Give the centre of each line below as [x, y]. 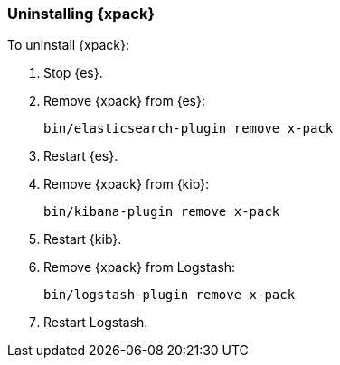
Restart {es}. [81, 156]
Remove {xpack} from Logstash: [140, 267]
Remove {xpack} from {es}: [124, 101]
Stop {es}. [73, 73]
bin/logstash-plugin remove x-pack [170, 295]
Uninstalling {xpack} [81, 14]
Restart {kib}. [83, 239]
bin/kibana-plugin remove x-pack [162, 212]
